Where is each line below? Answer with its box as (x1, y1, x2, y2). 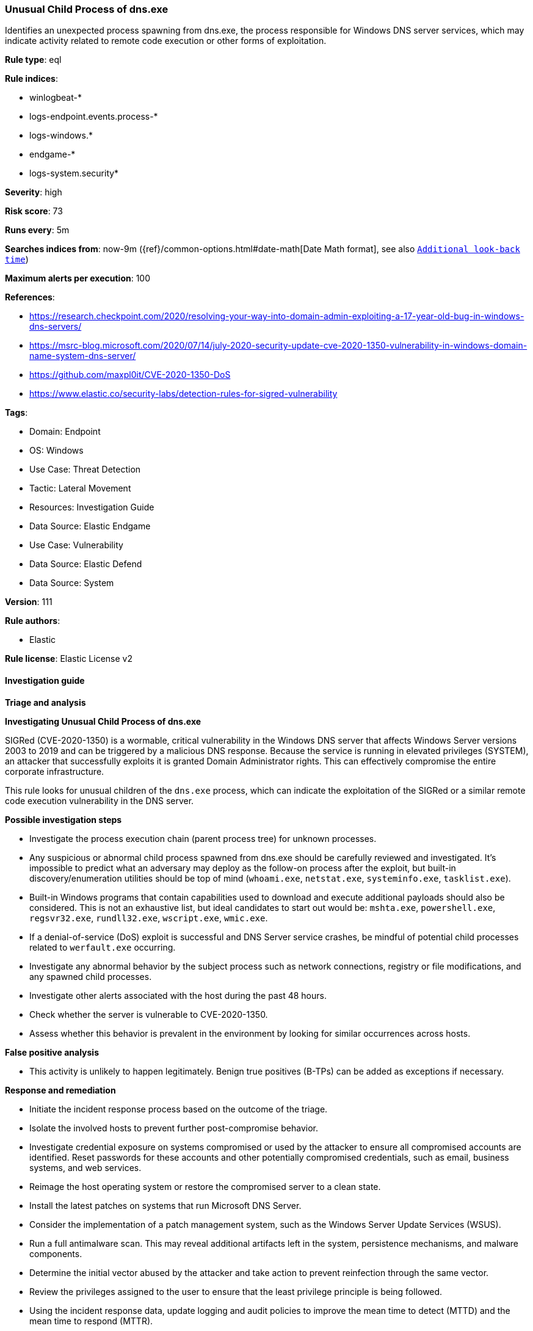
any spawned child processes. (29, 971, 152, 982)
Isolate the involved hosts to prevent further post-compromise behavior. (29, 1122, 318, 1133)
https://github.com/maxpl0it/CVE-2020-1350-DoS (29, 369, 231, 380)
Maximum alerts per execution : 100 (5, 273, 151, 284)
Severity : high (5, 187, 62, 198)
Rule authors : (5, 615, 60, 626)
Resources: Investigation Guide (29, 502, 154, 513)
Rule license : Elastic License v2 (5, 653, 132, 664)
